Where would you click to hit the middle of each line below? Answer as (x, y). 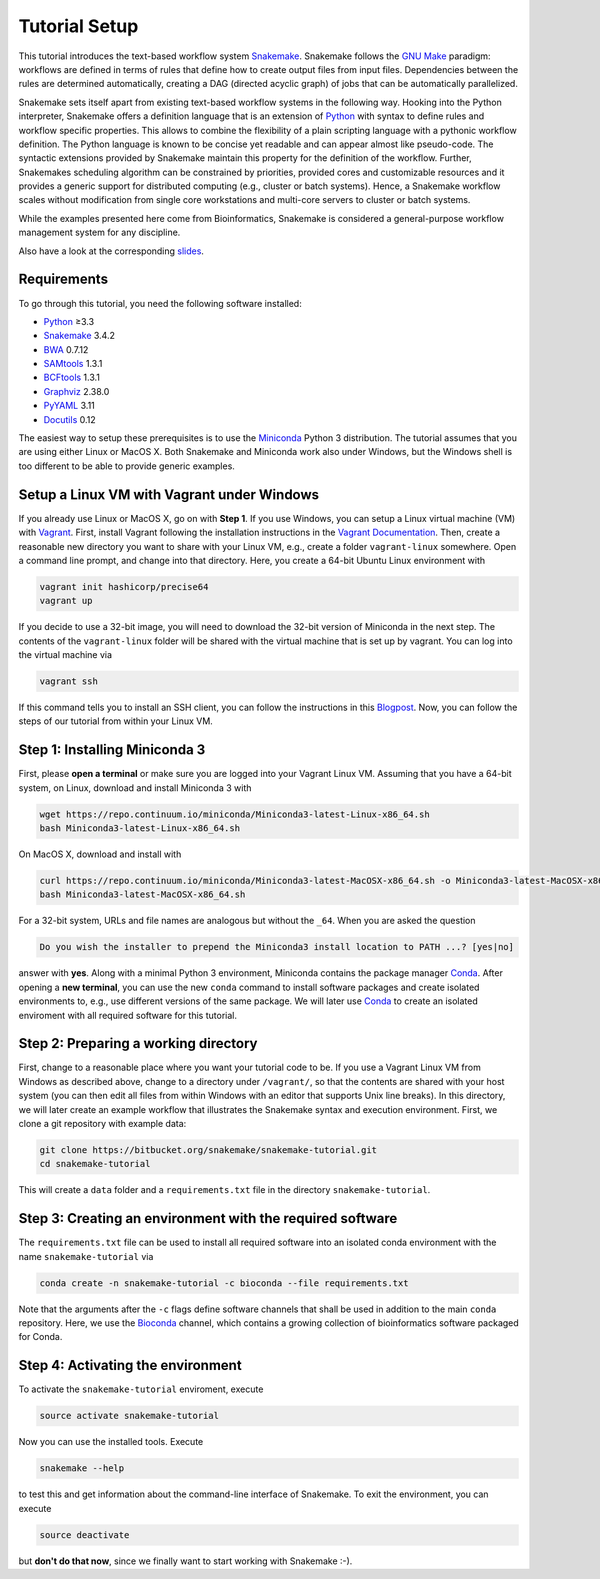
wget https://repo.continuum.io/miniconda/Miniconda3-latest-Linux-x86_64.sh (234, 814)
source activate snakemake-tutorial (129, 1416)
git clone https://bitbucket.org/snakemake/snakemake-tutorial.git (208, 1150)
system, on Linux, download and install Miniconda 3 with (135, 787)
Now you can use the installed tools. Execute (111, 1442)
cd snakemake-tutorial (95, 1164)
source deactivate (84, 1534)
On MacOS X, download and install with (100, 854)
